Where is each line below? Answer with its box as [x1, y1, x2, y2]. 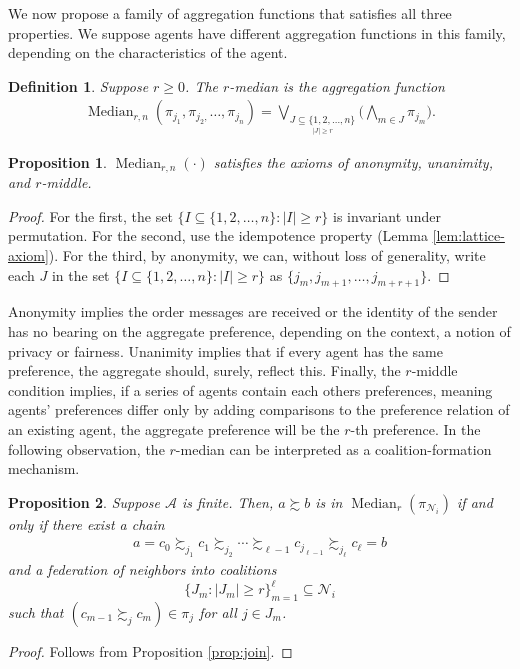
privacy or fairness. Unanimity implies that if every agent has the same [8, 340, 443, 361]
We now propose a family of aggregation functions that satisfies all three [8, 3, 452, 23]
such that [8, 602, 64, 622]
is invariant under [333, 205, 441, 226]
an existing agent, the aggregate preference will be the [8, 418, 340, 439]
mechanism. [8, 458, 80, 479]
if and [457, 491, 493, 512]
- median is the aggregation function [229, 75, 445, 96]
